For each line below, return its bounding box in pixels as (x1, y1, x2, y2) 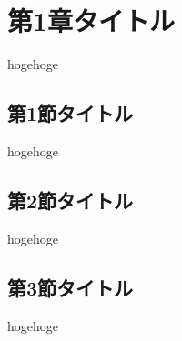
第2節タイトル (7, 186, 134, 214)
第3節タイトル (7, 273, 134, 301)
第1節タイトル (7, 99, 134, 127)
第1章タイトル (7, 2, 176, 39)
